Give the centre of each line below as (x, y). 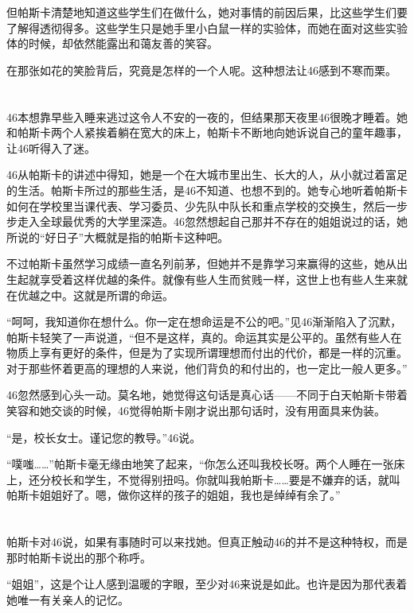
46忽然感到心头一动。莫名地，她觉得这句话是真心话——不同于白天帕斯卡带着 (207, 395)
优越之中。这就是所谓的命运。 (95, 295)
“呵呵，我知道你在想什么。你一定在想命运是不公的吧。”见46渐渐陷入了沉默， (204, 322)
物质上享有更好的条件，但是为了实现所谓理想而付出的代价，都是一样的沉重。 (207, 353)
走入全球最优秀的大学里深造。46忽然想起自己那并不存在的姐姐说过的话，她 (212, 221)
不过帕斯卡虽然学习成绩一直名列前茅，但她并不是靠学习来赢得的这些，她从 (201, 264)
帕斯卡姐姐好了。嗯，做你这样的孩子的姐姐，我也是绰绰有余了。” (174, 495)
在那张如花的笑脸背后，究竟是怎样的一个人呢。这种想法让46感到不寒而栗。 (201, 70)
